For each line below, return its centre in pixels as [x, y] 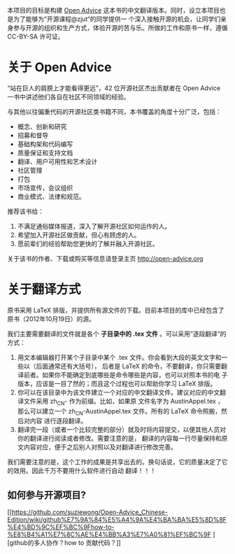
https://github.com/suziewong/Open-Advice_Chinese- [90, 512]
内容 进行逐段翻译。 [58, 421]
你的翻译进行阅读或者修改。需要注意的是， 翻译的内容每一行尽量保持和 [119, 439]
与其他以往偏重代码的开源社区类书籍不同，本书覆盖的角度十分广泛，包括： [114, 111]
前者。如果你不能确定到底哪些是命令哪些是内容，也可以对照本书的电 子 [126, 375]
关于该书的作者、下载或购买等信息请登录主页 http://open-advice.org [105, 258]
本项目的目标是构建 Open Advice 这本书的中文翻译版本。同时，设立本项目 [114, 10]
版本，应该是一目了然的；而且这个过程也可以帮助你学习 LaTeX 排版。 [117, 383]
